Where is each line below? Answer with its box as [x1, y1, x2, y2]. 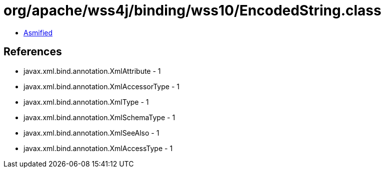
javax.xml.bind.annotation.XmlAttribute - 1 [23, 66, 161, 75]
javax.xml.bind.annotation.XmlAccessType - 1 [23, 144, 173, 153]
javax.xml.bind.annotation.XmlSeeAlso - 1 [23, 128, 159, 137]
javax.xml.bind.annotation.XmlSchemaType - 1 [23, 113, 175, 122]
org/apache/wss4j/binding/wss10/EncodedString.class [3, 2, 381, 19]
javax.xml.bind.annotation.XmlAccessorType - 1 [23, 82, 179, 91]
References [3, 45, 62, 58]
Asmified [23, 28, 53, 37]
